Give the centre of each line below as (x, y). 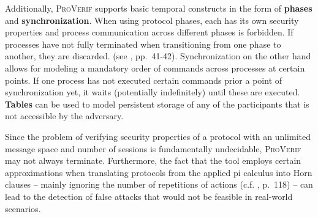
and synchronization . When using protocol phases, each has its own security (152, 20)
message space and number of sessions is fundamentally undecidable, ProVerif (153, 148)
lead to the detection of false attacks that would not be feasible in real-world (149, 196)
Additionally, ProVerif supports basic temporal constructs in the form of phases (159, 8)
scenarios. (23, 208)
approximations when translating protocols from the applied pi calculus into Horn (159, 172)
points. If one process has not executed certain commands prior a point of (144, 80)
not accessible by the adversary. (64, 116)
